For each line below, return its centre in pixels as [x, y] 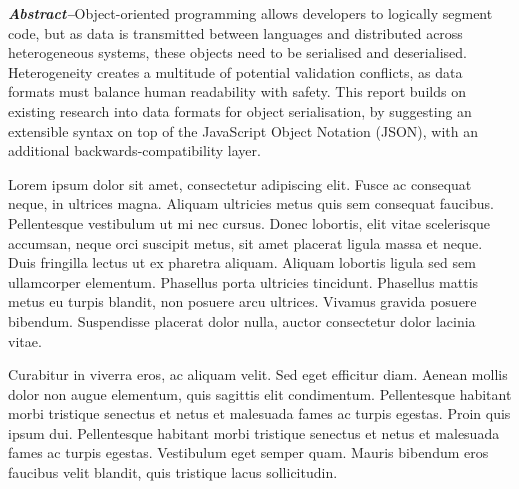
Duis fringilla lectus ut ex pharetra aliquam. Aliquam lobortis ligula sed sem [242, 262]
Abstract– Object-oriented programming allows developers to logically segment [250, 13]
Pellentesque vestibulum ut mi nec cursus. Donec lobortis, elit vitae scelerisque [249, 222]
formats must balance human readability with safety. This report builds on [237, 91]
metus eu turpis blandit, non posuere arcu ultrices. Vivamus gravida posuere [242, 301]
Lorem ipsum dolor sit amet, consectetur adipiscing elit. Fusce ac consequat [240, 183]
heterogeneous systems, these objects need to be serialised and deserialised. [237, 52]
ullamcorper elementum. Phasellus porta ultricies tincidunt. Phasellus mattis [243, 281]
